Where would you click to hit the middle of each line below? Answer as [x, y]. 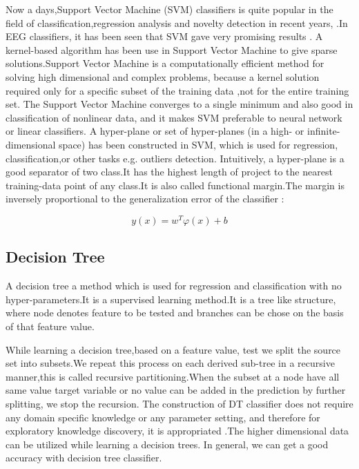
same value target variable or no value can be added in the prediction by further [176, 390]
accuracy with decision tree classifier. [84, 458]
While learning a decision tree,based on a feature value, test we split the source [173, 349]
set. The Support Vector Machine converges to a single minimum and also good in [179, 104]
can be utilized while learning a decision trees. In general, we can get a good [167, 444]
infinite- [323, 131]
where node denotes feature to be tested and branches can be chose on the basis [175, 313]
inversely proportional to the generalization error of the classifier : [145, 199]
